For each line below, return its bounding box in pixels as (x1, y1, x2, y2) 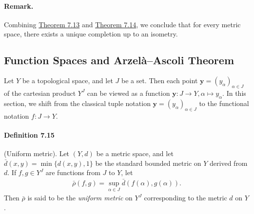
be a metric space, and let (96, 148, 174, 158)
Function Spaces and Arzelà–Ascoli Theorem (4, 53, 234, 68)
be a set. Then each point (121, 75, 198, 86)
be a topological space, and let (22, 75, 113, 86)
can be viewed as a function (87, 88, 170, 98)
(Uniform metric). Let (4, 148, 70, 158)
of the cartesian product (4, 88, 76, 98)
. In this (222, 88, 246, 98)
